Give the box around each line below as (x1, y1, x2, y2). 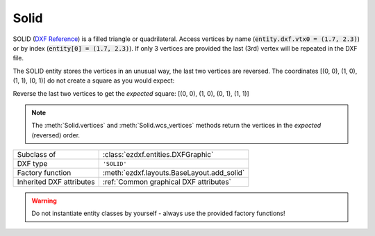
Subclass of (17, 150, 56, 160)
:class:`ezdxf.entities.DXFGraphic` (102, 150, 214, 160)
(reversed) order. (31, 130, 80, 139)
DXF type (17, 159, 48, 169)
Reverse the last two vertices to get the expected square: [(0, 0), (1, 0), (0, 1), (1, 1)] (12, 89, 249, 97)
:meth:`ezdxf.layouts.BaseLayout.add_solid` (102, 168, 245, 178)
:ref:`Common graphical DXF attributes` (102, 177, 232, 187)
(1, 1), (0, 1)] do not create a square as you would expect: (12, 76, 175, 85)
